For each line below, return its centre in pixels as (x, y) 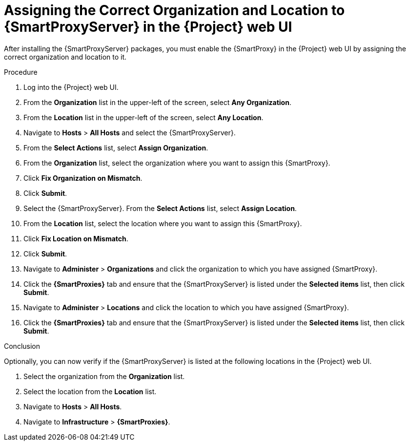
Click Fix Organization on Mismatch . (83, 178)
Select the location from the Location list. (90, 391)
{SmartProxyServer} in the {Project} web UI (148, 27)
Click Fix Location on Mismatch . (76, 238)
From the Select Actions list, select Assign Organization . (116, 148)
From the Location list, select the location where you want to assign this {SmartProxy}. (163, 223)
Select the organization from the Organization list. (104, 376)
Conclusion (22, 346)
